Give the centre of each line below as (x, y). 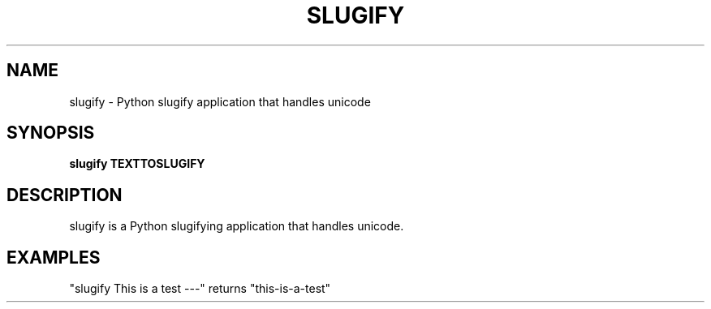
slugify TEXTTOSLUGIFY (137, 164)
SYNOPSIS (51, 133)
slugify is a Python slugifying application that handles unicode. (237, 226)
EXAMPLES (54, 257)
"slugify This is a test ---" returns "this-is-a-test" (200, 289)
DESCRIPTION (65, 195)
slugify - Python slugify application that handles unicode (220, 101)
